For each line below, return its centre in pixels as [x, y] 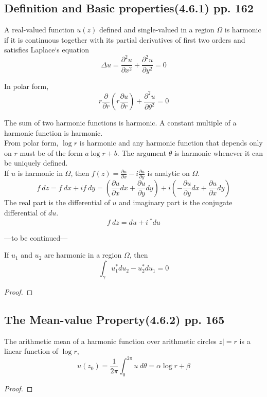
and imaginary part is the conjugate [176, 202]
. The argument [142, 152]
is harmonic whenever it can [219, 152]
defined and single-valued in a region [157, 30]
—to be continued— [36, 237]
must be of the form [51, 152]
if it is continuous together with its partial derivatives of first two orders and [125, 39]
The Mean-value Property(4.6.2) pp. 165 [114, 319]
